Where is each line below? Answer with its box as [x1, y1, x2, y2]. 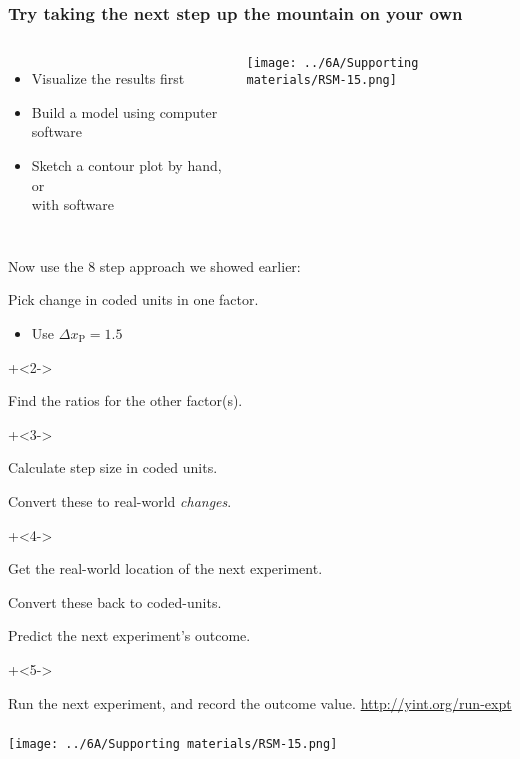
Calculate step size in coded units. [8, 457, 218, 478]
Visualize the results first [31, 68, 185, 89]
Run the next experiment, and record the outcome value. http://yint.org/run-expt [8, 692, 512, 713]
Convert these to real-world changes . [8, 490, 232, 511]
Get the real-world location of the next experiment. [8, 558, 323, 579]
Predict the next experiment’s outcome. [8, 625, 251, 646]
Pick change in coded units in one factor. [8, 289, 259, 310]
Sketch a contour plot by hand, [31, 155, 222, 175]
